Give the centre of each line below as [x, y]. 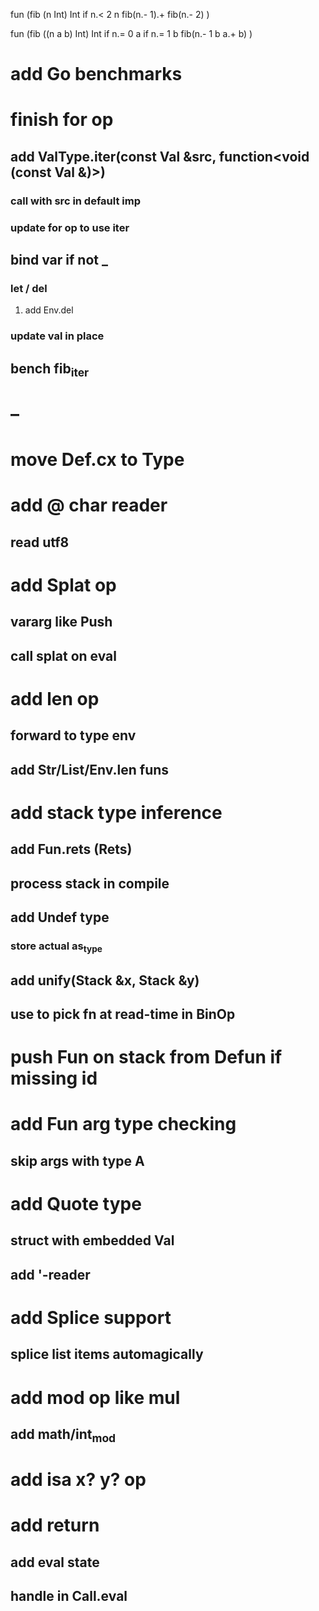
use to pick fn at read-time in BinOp [123, 1014]
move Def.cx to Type [97, 460]
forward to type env [73, 735]
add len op [55, 698]
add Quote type [76, 1203]
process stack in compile [90, 883]
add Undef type [60, 917]
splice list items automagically [107, 1354]
